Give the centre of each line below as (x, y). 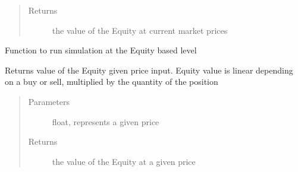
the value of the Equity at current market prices (140, 30)
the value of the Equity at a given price (124, 161)
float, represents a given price (106, 121)
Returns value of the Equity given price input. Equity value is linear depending (149, 70)
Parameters (49, 101)
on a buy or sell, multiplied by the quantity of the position (112, 82)
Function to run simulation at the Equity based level (101, 50)
